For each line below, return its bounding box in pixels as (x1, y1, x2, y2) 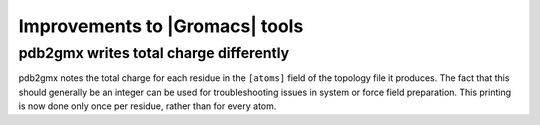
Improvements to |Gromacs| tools (18, 15, 304, 37)
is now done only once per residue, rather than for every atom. (18, 100, 277, 112)
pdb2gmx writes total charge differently (18, 44, 290, 62)
